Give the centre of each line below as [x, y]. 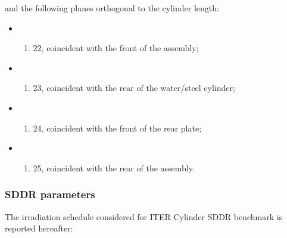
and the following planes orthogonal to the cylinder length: [112, 8]
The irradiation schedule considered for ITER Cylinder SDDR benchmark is [144, 216]
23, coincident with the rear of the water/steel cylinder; [134, 88]
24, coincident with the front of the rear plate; [117, 128]
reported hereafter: [39, 228]
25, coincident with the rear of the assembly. [114, 167]
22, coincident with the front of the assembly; [116, 48]
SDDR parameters [50, 194]
